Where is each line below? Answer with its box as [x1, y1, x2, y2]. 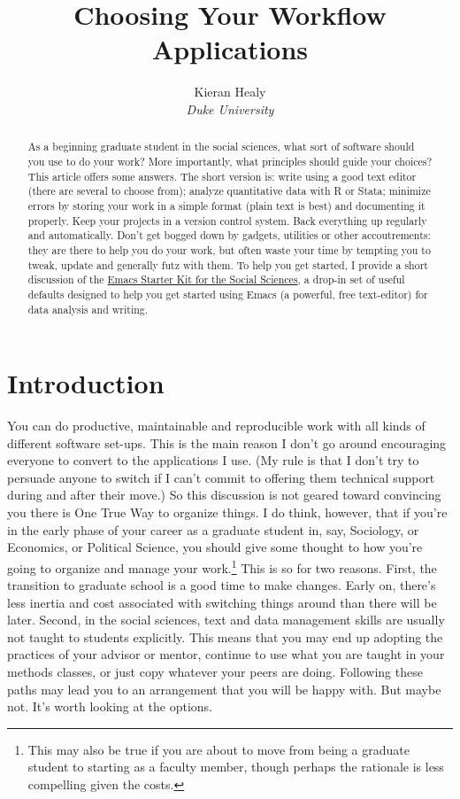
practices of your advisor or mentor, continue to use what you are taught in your [7, 645, 445, 663]
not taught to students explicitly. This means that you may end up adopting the [7, 627, 443, 646]
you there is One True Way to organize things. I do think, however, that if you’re [7, 503, 448, 522]
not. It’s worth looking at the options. [7, 697, 212, 716]
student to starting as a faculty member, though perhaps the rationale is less [27, 757, 444, 776]
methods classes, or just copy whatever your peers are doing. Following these [7, 663, 423, 681]
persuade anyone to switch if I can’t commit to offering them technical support [7, 468, 435, 486]
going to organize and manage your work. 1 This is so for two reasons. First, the [7, 555, 437, 577]
